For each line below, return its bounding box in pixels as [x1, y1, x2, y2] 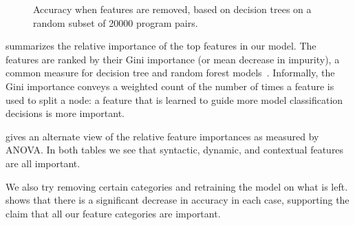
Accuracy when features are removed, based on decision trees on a [33, 2, 312, 16]
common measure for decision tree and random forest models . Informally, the [6, 65, 335, 80]
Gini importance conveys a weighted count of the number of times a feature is [6, 78, 334, 93]
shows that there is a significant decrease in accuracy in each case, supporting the [6, 193, 349, 207]
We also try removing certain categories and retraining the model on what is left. [6, 179, 348, 193]
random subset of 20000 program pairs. [33, 15, 198, 30]
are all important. [6, 156, 80, 170]
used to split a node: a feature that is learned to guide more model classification [6, 92, 343, 107]
